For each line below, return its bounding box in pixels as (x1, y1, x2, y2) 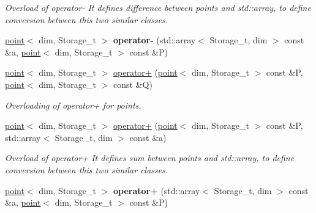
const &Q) (113, 78, 152, 90)
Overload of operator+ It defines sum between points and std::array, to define (5, 151, 295, 164)
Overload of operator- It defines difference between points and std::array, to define (5, 1, 311, 13)
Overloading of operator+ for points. (5, 98, 141, 111)
